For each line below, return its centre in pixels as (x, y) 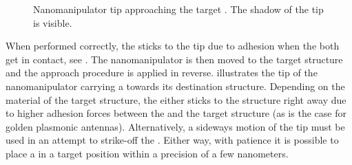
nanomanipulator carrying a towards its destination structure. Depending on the (175, 86)
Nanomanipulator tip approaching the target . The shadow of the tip (178, 9)
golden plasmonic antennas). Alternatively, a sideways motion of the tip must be (175, 126)
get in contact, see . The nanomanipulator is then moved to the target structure (174, 59)
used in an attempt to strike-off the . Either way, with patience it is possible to (172, 140)
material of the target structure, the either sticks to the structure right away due (176, 99)
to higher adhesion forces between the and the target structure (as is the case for (176, 113)
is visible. (53, 22)
